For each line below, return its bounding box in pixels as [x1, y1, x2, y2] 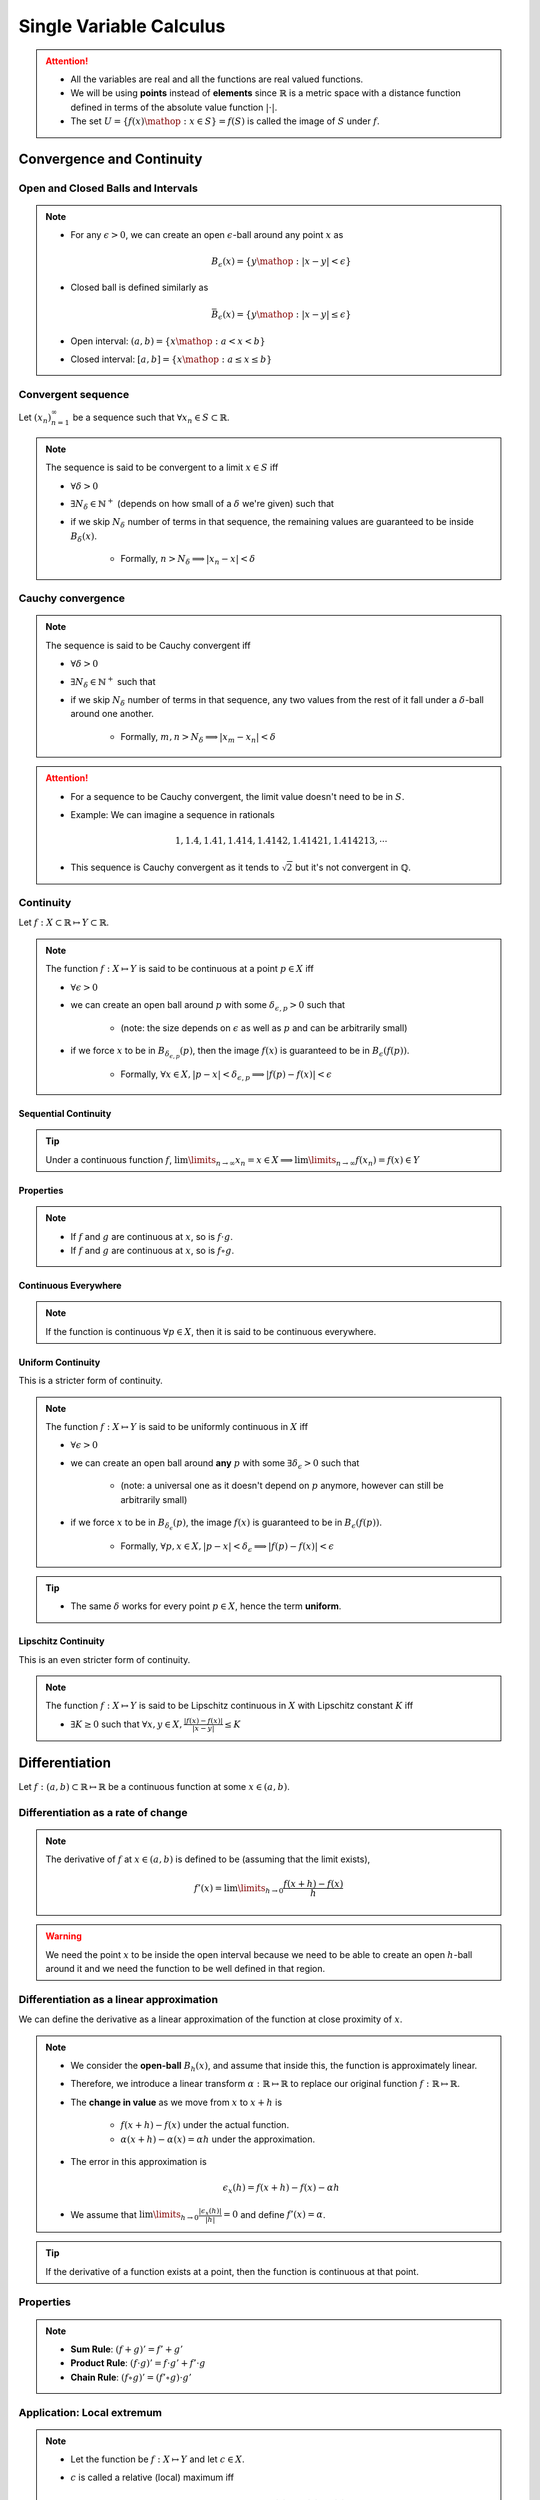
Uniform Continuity [18, 1356, 101, 1368]
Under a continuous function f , [45, 1153, 172, 1165]
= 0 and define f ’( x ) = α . [223, 2208, 326, 2220]
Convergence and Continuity [18, 150, 203, 167]
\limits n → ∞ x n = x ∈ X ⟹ [188, 1154, 294, 1168]
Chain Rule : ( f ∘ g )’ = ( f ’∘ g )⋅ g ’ [70, 2371, 192, 2383]
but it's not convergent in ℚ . [295, 861, 412, 873]
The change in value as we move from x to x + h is [70, 2096, 283, 2108]
